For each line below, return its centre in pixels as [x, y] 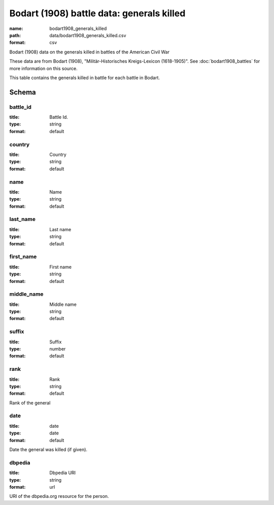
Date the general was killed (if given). [48, 449]
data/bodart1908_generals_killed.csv [88, 35]
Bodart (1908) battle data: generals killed [97, 13]
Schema [23, 92]
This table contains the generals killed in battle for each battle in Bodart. [84, 77]
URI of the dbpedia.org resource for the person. [59, 496]
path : [15, 35]
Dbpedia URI [63, 473]
